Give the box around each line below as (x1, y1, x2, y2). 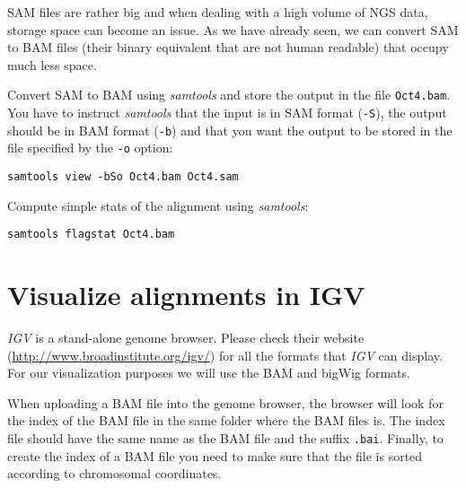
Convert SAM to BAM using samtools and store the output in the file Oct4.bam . (7, 85, 451, 104)
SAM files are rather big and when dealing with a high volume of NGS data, (7, 3, 428, 21)
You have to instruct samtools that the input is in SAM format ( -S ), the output (7, 103, 447, 122)
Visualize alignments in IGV (7, 276, 365, 313)
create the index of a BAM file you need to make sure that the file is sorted (7, 446, 423, 465)
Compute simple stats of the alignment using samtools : (7, 196, 309, 214)
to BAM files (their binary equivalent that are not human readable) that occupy (7, 38, 449, 57)
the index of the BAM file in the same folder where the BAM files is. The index (7, 411, 445, 430)
